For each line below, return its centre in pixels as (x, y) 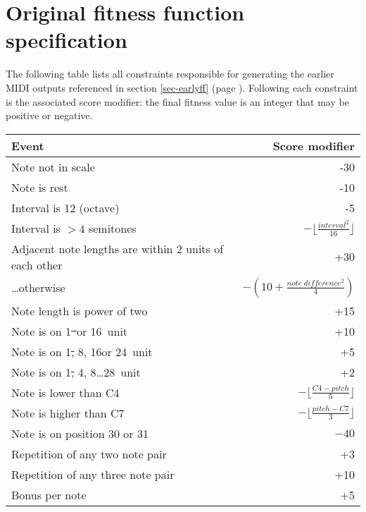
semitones (112, 228)
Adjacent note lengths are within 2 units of (118, 248)
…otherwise (38, 288)
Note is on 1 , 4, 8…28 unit (76, 372)
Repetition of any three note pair (93, 474)
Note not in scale (53, 166)
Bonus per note (49, 494)
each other (37, 264)
